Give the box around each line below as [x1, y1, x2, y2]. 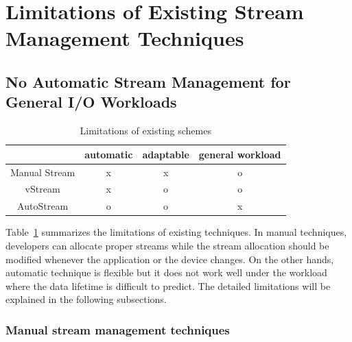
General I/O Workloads [5, 91, 177, 112]
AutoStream [17, 199, 69, 213]
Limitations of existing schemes [80, 123, 211, 138]
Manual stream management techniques [5, 321, 230, 338]
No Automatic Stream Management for [5, 71, 291, 92]
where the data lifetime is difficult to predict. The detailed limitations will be [5, 278, 331, 293]
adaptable [142, 147, 189, 161]
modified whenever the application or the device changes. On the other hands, [5, 252, 334, 266]
